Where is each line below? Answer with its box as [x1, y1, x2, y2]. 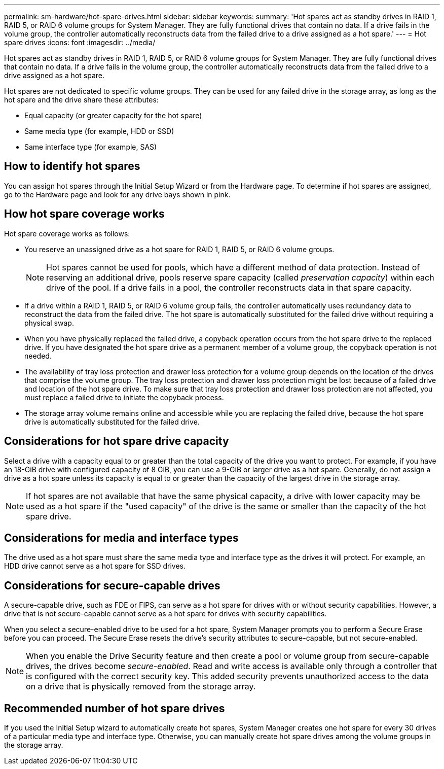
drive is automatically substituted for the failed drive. [24, 417, 200, 426]
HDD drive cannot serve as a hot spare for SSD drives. [4, 562, 186, 571]
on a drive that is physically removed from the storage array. [26, 681, 256, 692]
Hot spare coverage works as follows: [4, 229, 130, 238]
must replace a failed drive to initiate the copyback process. [24, 393, 224, 402]
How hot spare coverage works [4, 207, 165, 221]
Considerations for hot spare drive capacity [4, 435, 229, 448]
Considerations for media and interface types [4, 531, 239, 544]
